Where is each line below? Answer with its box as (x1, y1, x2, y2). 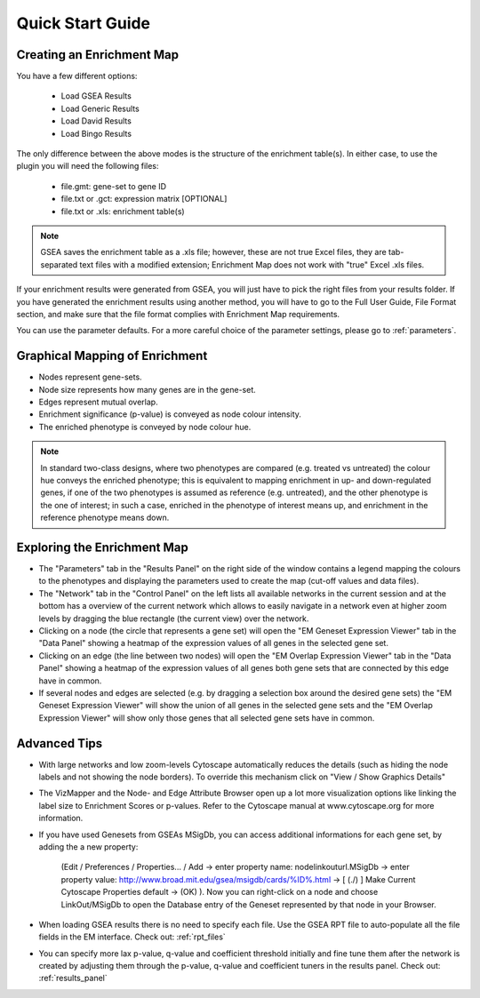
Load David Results (60, 116, 132, 126)
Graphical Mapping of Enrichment (16, 348, 208, 363)
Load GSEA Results (60, 91, 132, 101)
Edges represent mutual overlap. (38, 396, 159, 407)
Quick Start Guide (16, 13, 151, 33)
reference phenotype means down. (40, 512, 170, 523)
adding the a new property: (38, 841, 139, 852)
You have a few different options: (16, 71, 138, 82)
